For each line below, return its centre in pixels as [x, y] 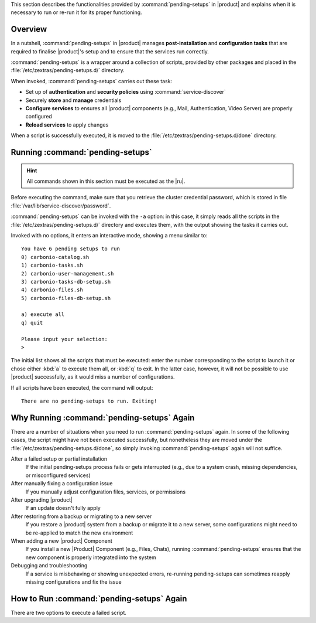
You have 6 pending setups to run [71, 249]
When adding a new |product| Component [61, 541]
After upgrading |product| [42, 500]
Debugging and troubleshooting [49, 566]
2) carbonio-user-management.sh [68, 273]
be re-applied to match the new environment [79, 533]
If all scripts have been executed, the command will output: [82, 387]
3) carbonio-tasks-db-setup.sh [66, 282]
